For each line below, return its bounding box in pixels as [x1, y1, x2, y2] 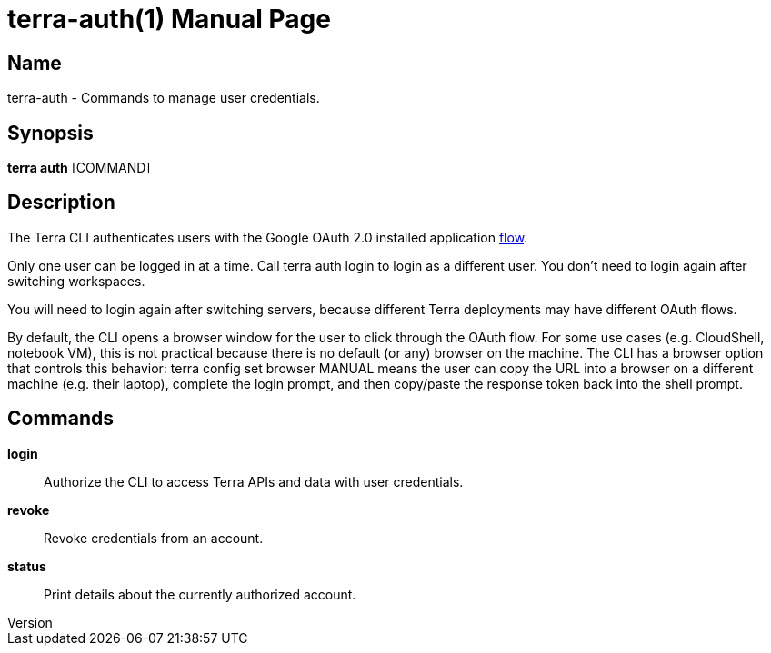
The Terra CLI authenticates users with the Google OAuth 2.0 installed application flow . [7, 229, 528, 245]
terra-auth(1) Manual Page [7, 4, 331, 35]
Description [7, 191, 115, 214]
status [7, 558, 46, 574]
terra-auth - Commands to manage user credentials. [7, 90, 320, 106]
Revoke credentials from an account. [44, 529, 264, 546]
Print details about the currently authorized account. [44, 586, 356, 602]
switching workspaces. [7, 272, 145, 289]
